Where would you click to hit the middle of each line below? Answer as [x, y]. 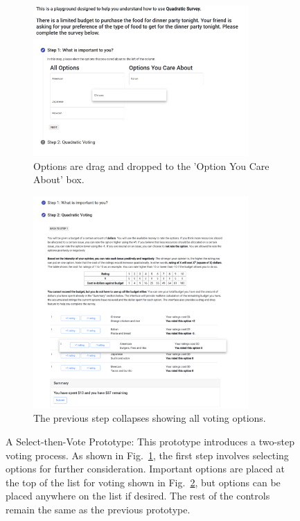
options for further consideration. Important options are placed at [145, 469]
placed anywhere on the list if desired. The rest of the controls [138, 496]
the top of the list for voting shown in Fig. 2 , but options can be [143, 482]
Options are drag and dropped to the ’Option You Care [151, 165]
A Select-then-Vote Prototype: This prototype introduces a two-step [150, 442]
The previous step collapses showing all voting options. [150, 418]
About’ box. [59, 179]
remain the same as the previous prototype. [98, 510]
